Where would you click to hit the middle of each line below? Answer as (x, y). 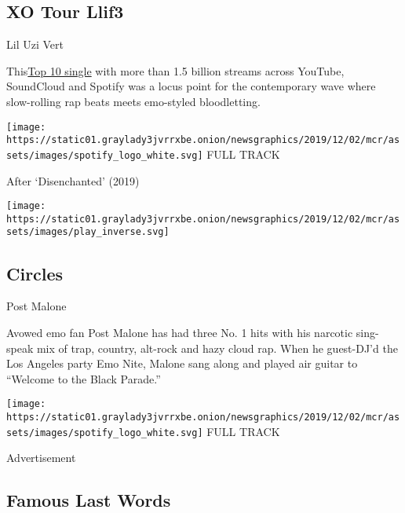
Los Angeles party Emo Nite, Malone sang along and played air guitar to (182, 363)
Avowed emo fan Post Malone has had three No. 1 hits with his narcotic (180, 332)
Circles (35, 273)
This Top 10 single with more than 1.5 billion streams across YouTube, (175, 70)
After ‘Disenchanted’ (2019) (73, 180)
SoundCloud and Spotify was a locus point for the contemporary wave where (191, 86)
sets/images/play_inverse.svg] (88, 232)
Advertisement (41, 458)
